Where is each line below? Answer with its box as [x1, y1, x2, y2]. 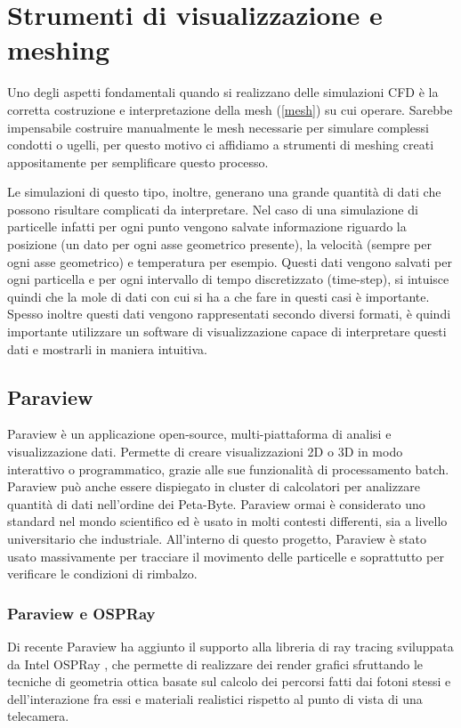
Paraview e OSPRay [7, 602, 156, 624]
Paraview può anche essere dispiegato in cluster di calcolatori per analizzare [7, 477, 420, 496]
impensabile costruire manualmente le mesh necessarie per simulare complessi [7, 117, 430, 136]
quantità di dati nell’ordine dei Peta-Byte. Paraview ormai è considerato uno [7, 494, 425, 513]
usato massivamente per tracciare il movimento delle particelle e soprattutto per [7, 546, 444, 565]
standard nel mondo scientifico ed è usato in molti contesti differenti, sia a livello [7, 512, 448, 530]
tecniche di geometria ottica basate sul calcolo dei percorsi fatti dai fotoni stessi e [7, 672, 451, 691]
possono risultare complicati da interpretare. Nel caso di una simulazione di [7, 199, 418, 218]
